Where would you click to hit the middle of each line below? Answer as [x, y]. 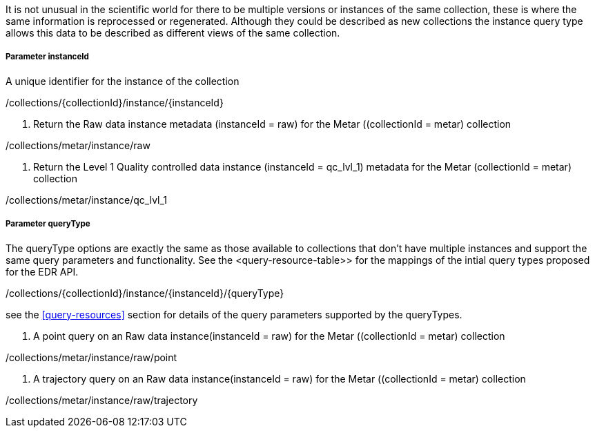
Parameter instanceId [47, 57]
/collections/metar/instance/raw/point [91, 357]
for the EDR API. [42, 271]
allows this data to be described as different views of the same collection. [173, 33]
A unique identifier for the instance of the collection [123, 81]
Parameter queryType [48, 224]
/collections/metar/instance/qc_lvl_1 [87, 200]
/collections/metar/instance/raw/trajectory [102, 400]
